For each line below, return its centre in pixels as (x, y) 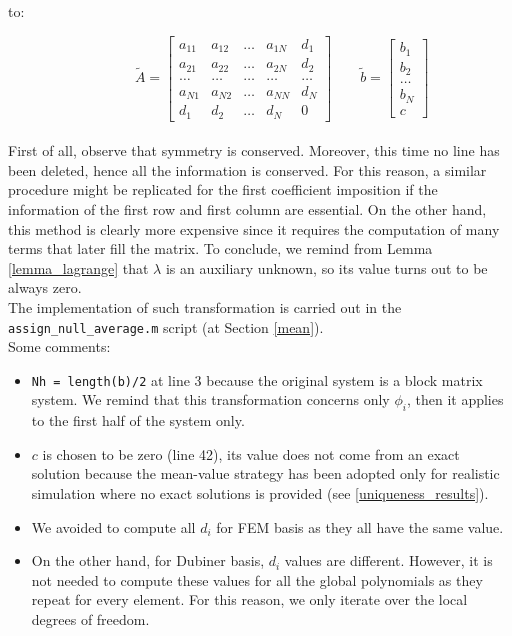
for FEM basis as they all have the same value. (360, 526)
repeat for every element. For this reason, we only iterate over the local (249, 599)
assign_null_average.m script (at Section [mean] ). (166, 326)
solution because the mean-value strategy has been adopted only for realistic (265, 473)
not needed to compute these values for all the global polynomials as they (257, 579)
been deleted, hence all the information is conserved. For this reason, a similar (247, 169)
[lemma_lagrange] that (78, 267)
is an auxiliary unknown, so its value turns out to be (326, 267)
